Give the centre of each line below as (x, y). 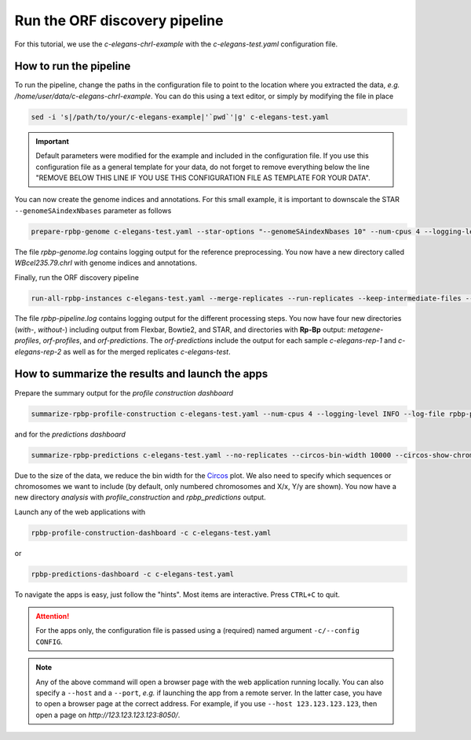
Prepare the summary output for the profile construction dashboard (124, 392)
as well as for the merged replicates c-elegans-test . (147, 352)
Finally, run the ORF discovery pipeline (77, 277)
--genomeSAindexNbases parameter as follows (93, 210)
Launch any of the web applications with (80, 512)
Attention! (53, 616)
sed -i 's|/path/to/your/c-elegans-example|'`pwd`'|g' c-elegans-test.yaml (180, 117)
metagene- (365, 330)
